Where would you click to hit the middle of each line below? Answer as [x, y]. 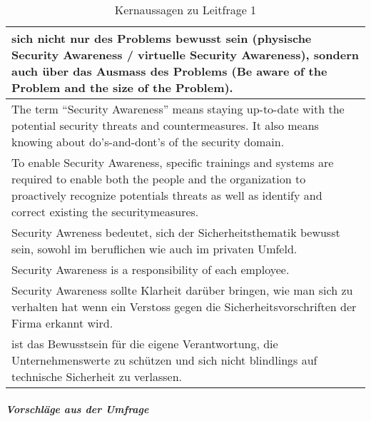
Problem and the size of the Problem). [122, 87]
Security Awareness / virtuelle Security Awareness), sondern [185, 55]
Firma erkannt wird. [62, 323]
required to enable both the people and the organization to [159, 179]
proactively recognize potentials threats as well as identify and [167, 195]
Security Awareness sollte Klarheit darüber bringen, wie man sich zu [182, 290]
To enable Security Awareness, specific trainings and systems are [173, 162]
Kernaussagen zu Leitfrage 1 [185, 10]
